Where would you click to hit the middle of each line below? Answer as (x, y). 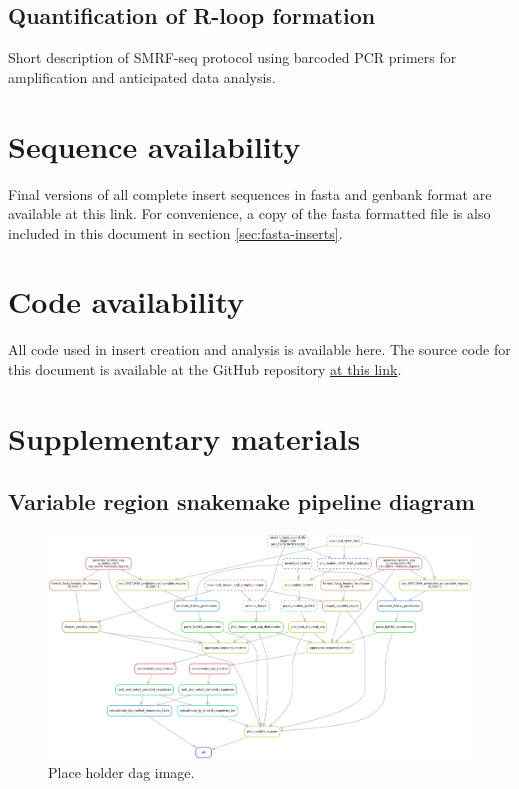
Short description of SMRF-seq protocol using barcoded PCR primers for (232, 57)
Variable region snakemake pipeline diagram (241, 501)
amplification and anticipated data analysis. (142, 76)
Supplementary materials (184, 437)
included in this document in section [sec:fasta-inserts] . (175, 232)
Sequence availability (154, 145)
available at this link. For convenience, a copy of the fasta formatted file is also (249, 213)
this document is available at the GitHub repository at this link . (205, 369)
